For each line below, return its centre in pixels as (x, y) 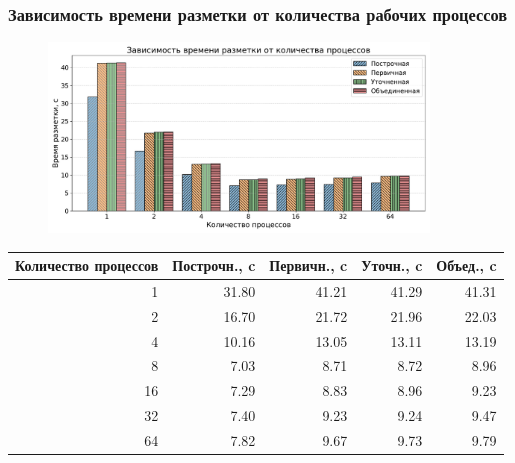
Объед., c (466, 265)
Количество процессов (87, 265)
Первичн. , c (308, 265)
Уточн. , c (392, 265)
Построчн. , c (214, 265)
